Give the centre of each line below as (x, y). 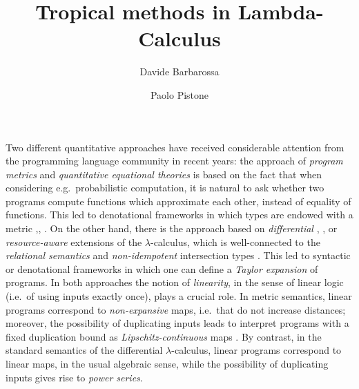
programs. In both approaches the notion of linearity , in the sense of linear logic (175, 282)
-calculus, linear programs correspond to (256, 350)
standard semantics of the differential (84, 350)
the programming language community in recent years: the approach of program (174, 161)
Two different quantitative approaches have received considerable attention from (175, 147)
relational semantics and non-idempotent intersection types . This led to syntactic (178, 255)
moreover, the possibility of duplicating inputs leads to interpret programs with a (177, 323)
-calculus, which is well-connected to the (235, 241)
